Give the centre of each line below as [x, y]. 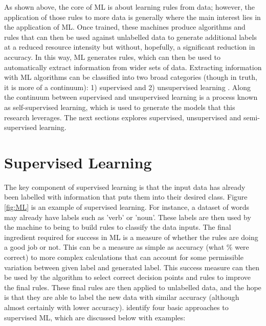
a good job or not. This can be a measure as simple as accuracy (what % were [127, 247]
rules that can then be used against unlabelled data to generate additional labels [130, 37]
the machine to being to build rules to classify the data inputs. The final [118, 227]
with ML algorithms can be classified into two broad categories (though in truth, [131, 77]
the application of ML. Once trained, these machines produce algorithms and [125, 27]
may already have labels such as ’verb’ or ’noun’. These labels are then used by [128, 217]
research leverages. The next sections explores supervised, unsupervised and [123, 117]
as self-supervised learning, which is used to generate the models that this [120, 107]
